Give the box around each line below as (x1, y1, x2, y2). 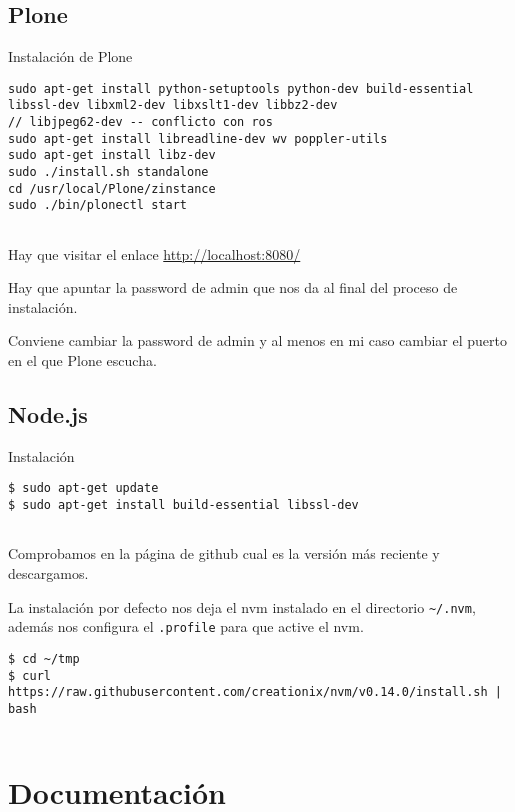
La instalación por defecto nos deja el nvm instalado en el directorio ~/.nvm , (8, 596, 476, 617)
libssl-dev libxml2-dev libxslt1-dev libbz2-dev (8, 98, 338, 113)
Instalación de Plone (8, 46, 133, 67)
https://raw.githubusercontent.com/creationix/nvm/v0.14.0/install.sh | (8, 685, 502, 700)
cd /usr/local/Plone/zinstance (8, 181, 216, 196)
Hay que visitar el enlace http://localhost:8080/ (8, 243, 301, 264)
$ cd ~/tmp (8, 651, 80, 666)
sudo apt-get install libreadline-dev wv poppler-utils (8, 131, 388, 146)
